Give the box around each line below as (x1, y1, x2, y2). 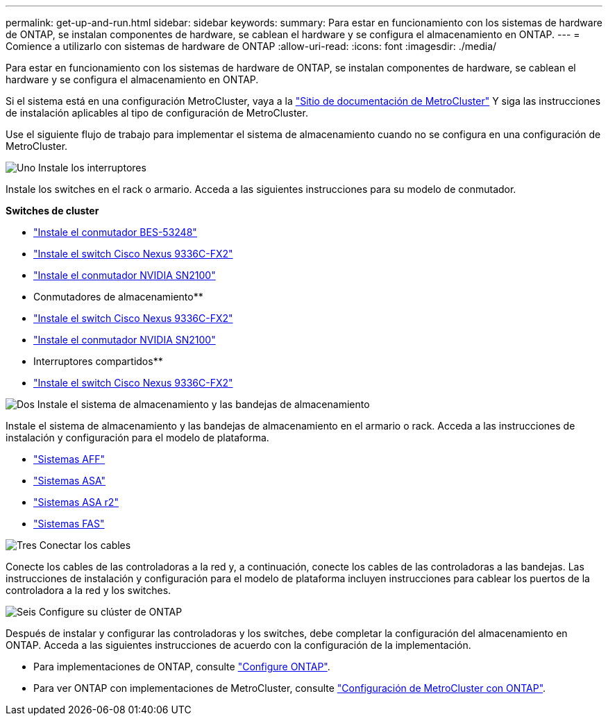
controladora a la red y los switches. (6, 584, 171, 596)
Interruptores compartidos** (33, 355, 163, 367)
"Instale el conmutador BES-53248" (33, 226, 197, 238)
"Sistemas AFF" (33, 453, 105, 465)
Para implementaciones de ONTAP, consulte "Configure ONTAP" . (33, 661, 330, 672)
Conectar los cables (39, 539, 131, 551)
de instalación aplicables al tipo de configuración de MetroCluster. (6, 107, 308, 119)
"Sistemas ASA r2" (33, 496, 119, 508)
